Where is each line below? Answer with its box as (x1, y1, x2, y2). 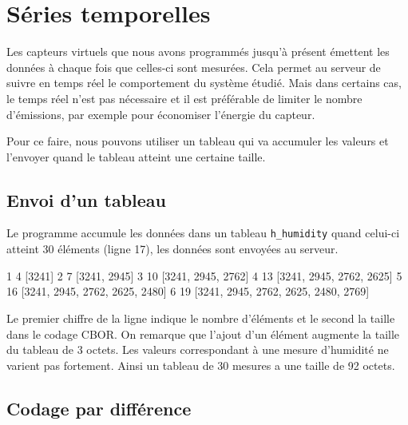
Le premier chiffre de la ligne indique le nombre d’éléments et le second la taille (6, 309, 395, 326)
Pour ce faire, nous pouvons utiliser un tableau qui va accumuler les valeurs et (6, 133, 389, 149)
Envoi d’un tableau (6, 187, 166, 212)
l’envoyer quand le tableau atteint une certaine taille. (6, 148, 266, 165)
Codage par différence (6, 395, 192, 420)
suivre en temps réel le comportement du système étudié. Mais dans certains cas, (6, 74, 402, 91)
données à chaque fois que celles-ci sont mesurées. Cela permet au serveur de (6, 58, 381, 75)
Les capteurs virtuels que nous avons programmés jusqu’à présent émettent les (6, 43, 390, 60)
